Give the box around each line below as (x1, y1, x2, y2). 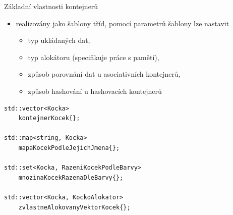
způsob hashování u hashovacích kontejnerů (28, 85, 162, 96)
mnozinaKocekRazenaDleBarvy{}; (18, 174, 124, 181)
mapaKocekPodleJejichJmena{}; (18, 144, 120, 151)
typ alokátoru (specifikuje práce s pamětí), (28, 51, 159, 62)
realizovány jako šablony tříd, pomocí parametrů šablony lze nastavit (16, 18, 229, 28)
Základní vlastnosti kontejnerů (4, 1, 98, 11)
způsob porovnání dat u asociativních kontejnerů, (28, 69, 181, 79)
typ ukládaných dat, (28, 35, 90, 45)
